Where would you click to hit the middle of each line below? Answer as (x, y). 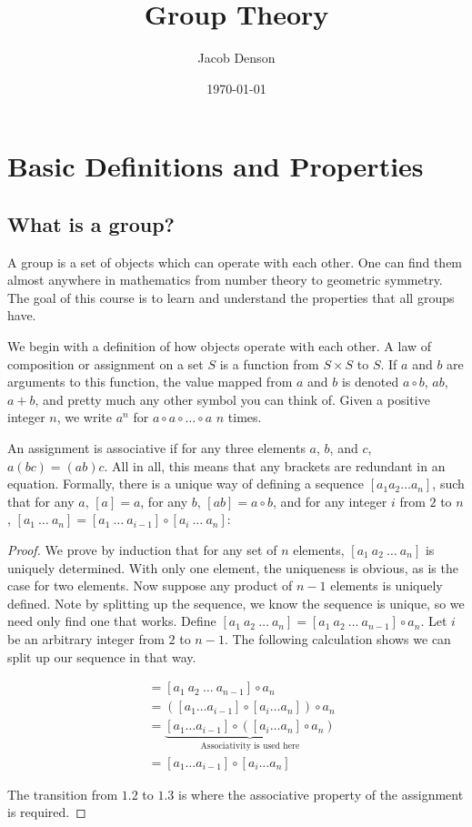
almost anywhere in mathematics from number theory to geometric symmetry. (225, 280)
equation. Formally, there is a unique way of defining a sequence (186, 484)
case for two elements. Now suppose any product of (150, 585)
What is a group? (91, 223)
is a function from (269, 363)
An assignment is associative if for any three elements (156, 448)
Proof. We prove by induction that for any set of (142, 550)
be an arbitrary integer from (86, 638)
